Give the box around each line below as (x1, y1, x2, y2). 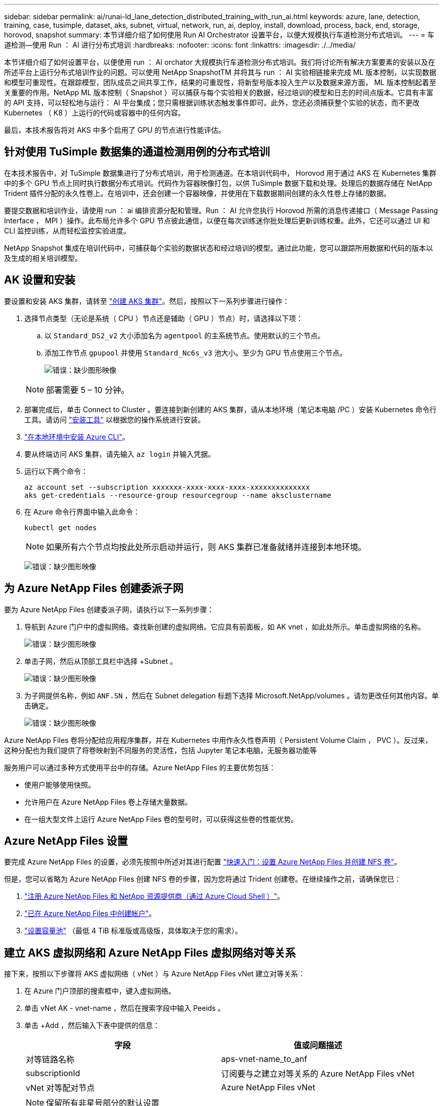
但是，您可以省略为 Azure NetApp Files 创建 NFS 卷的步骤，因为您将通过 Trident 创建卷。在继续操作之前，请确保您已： (4, 875, 402, 884)
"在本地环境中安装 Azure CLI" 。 (24, 432, 129, 441)
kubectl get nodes (24, 523, 97, 532)
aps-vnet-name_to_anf (221, 1054, 307, 1064)
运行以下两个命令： (24, 466, 88, 476)
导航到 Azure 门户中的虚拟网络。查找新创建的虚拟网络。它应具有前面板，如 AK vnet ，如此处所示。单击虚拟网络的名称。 (24, 622, 425, 631)
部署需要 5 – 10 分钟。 (46, 384, 129, 395)
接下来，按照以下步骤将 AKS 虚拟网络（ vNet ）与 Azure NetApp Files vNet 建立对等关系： (4, 969, 305, 978)
